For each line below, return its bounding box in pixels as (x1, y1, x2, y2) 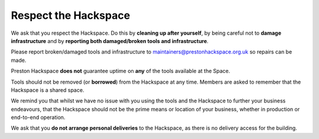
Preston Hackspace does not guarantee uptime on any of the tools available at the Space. (11, 68, 230, 75)
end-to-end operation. (11, 114, 66, 121)
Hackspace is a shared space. (11, 86, 84, 94)
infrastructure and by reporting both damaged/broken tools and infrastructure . (11, 37, 209, 44)
